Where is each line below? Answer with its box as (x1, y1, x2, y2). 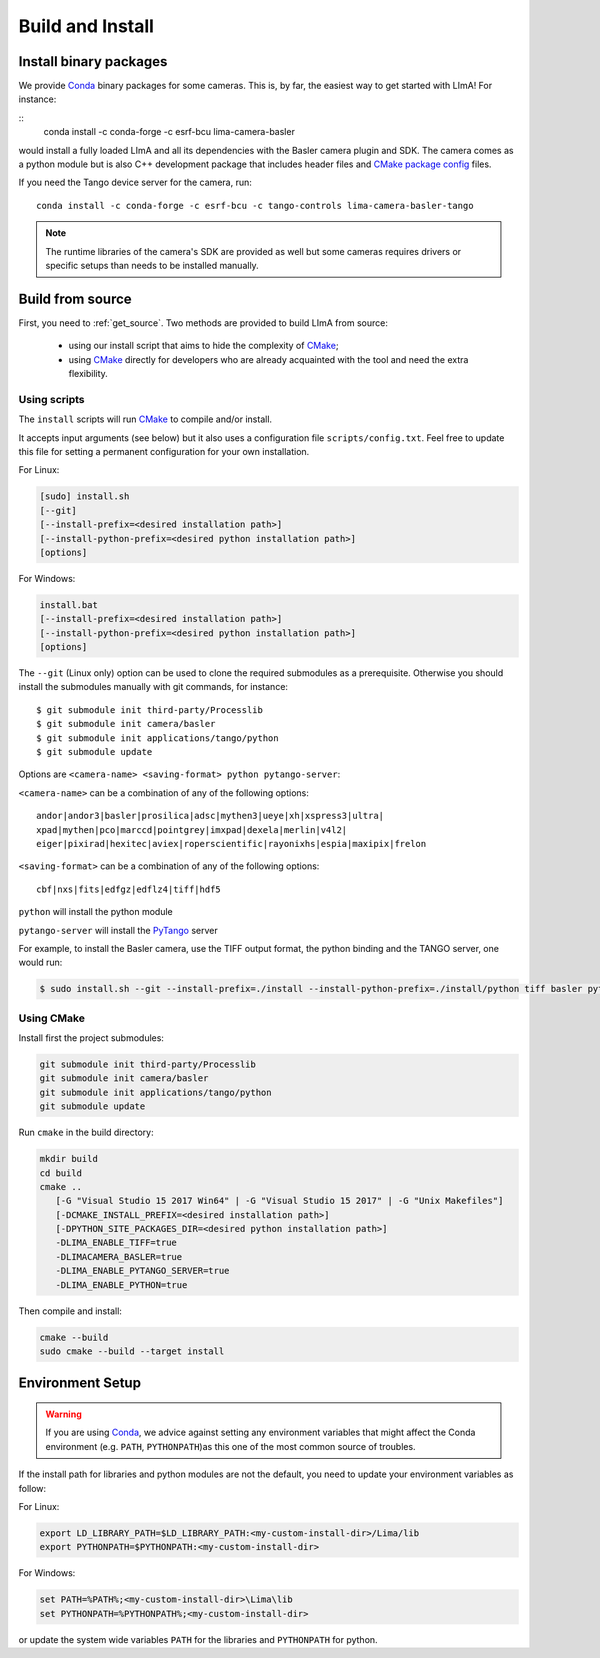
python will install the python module (18, 906, 174, 918)
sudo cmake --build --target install (39, 1346, 225, 1357)
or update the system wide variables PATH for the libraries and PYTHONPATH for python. (18, 1633, 379, 1645)
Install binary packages (18, 53, 168, 70)
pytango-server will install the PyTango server (18, 924, 219, 936)
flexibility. (68, 368, 109, 380)
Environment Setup (18, 1375, 142, 1392)
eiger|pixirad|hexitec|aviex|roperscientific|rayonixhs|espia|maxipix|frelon (36, 838, 427, 849)
